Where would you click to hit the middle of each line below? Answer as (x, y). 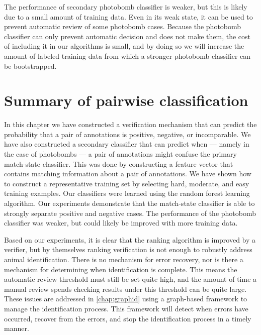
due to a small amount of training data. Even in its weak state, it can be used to (128, 16)
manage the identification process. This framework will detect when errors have (126, 308)
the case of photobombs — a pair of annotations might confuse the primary (120, 154)
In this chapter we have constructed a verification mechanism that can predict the (130, 124)
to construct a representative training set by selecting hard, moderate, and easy (127, 183)
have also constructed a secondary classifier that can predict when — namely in (127, 144)
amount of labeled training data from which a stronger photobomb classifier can (127, 55)
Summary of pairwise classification (126, 100)
